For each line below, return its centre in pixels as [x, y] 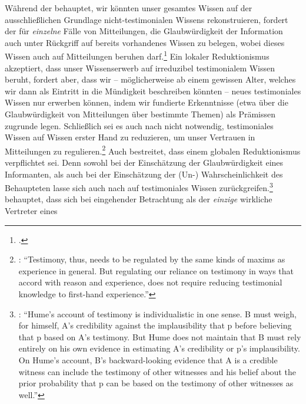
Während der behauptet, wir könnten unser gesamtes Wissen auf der [129, 8]
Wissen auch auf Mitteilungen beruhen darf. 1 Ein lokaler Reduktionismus [137, 55]
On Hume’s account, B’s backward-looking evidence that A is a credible [148, 360]
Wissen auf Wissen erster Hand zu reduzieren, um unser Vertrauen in [130, 137]
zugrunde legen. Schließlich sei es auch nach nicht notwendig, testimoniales [139, 125]
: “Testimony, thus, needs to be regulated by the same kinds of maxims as [152, 259]
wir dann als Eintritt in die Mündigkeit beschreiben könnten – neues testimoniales [153, 91]
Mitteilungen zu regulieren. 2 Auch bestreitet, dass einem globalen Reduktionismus [153, 150]
